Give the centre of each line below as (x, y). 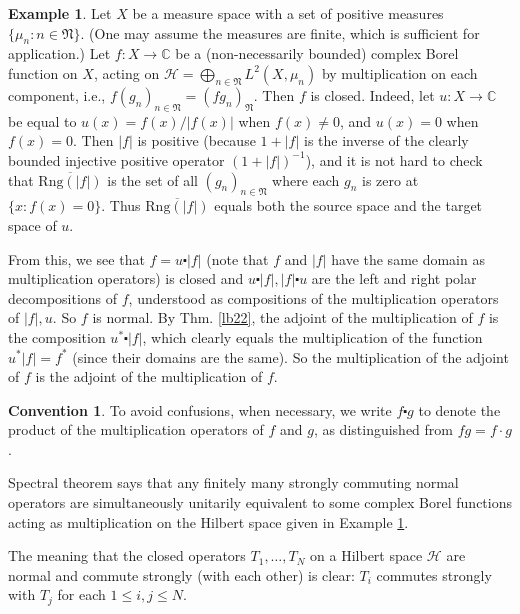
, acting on (126, 72)
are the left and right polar (394, 278)
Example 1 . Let (60, 13)
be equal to (42, 120)
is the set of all (152, 179)
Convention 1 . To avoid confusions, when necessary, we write (200, 409)
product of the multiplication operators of (136, 429)
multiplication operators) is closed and (126, 278)
